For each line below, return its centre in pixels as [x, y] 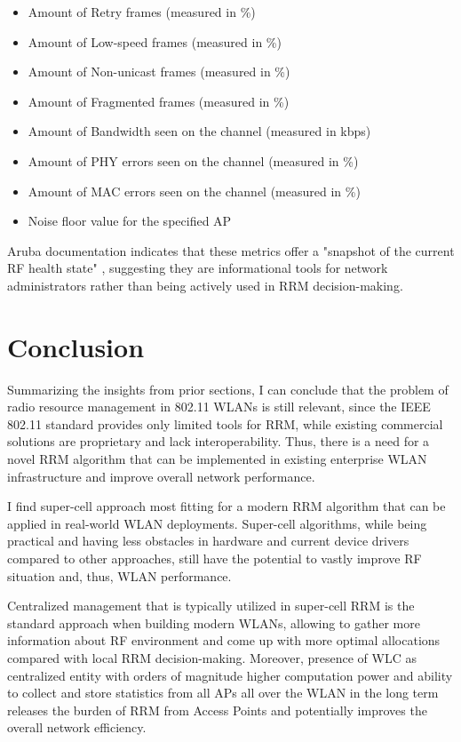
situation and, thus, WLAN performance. [119, 575]
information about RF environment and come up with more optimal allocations [224, 640]
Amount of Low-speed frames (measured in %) [155, 41]
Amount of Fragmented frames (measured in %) [159, 101]
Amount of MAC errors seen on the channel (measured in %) [194, 191]
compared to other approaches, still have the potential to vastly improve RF [215, 558]
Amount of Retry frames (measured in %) [142, 12]
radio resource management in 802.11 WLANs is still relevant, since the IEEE [219, 407]
